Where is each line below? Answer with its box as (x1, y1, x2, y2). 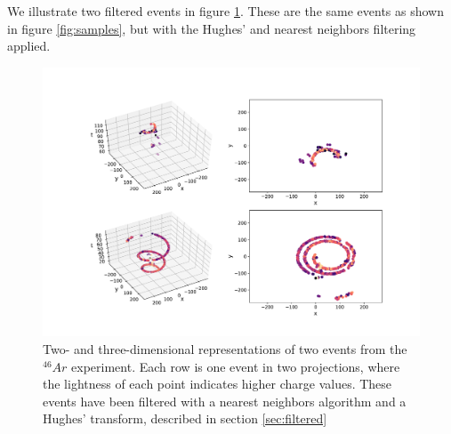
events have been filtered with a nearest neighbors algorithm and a (43, 391, 407, 410)
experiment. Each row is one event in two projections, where (71, 357, 400, 375)
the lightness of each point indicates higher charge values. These (43, 374, 392, 393)
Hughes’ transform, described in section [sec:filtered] (43, 409, 327, 428)
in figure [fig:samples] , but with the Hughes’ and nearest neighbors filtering (7, 19, 416, 37)
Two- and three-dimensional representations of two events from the (43, 340, 407, 358)
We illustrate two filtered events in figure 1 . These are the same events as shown (7, 2, 444, 20)
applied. (7, 36, 51, 55)
